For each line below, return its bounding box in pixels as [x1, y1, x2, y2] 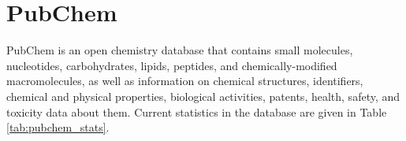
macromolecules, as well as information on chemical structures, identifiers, [6, 72, 363, 89]
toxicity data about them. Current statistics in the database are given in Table [6, 103, 387, 120]
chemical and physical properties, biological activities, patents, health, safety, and [6, 87, 400, 104]
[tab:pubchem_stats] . [6, 119, 110, 135]
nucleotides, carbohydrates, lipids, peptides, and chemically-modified [6, 57, 337, 73]
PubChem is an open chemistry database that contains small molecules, [6, 42, 353, 58]
